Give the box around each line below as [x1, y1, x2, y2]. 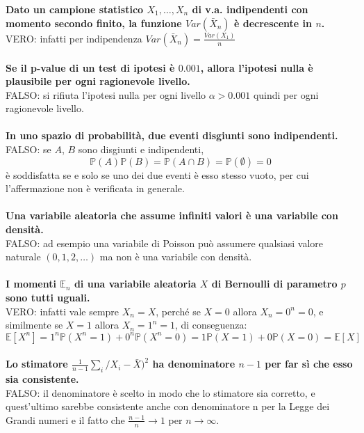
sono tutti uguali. [6, 290, 90, 304]
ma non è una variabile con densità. [99, 249, 252, 264]
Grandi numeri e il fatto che [6, 412, 125, 427]
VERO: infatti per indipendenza [6, 31, 142, 45]
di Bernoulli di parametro [211, 276, 338, 291]
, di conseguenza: [174, 317, 247, 332]
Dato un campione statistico [6, 2, 144, 16]
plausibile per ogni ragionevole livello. [6, 74, 190, 88]
